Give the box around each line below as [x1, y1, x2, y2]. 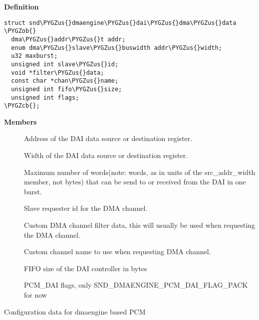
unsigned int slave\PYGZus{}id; [11, 60, 119, 68]
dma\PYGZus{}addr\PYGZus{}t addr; [11, 35, 126, 43]
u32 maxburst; [11, 52, 58, 60]
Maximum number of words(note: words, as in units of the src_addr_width [24, 166, 256, 177]
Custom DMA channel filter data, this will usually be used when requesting [24, 219, 256, 230]
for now [24, 289, 47, 300]
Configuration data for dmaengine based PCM [4, 306, 146, 317]
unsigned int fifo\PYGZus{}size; [11, 85, 122, 93]
